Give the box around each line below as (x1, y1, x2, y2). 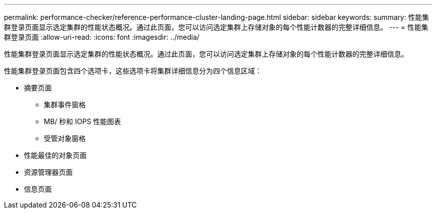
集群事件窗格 (44, 100, 86, 109)
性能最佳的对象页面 (24, 151, 87, 159)
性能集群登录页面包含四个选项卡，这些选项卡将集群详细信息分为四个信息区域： (4, 67, 262, 75)
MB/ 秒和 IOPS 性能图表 (44, 117, 121, 126)
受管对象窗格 (44, 134, 86, 142)
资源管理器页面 (24, 168, 73, 176)
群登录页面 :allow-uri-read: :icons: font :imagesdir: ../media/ (4, 33, 200, 41)
